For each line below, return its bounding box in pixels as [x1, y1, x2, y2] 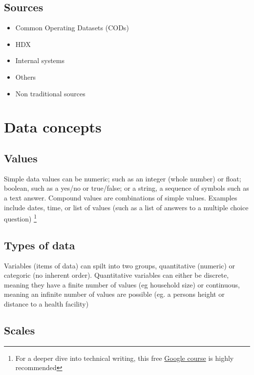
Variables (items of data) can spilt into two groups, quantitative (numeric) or [4, 260, 235, 270]
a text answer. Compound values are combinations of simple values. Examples [4, 192, 237, 202]
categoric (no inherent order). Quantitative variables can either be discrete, [4, 270, 229, 280]
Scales [4, 322, 35, 337]
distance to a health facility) [4, 298, 89, 309]
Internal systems [15, 55, 64, 66]
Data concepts [4, 117, 102, 137]
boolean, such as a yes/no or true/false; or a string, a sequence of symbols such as [4, 183, 249, 193]
